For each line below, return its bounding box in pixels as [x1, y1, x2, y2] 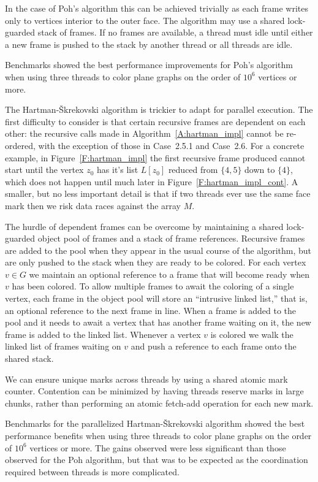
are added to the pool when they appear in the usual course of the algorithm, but [5, 243, 312, 256]
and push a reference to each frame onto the [131, 340, 297, 353]
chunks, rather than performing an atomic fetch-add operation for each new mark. [5, 396, 314, 409]
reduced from [168, 163, 218, 176]
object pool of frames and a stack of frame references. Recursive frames [37, 232, 305, 245]
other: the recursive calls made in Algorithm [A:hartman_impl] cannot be [5, 127, 284, 140]
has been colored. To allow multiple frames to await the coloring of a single [12, 280, 294, 293]
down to [244, 163, 275, 176]
